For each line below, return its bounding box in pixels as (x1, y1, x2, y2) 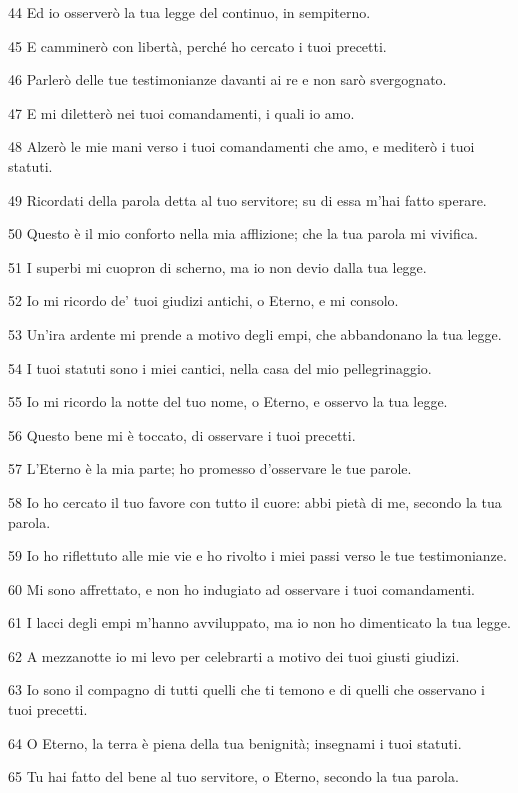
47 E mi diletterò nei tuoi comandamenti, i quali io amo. (8, 102, 355, 123)
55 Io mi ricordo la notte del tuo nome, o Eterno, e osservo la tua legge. (8, 391, 448, 412)
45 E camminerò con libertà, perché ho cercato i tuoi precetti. (8, 35, 387, 56)
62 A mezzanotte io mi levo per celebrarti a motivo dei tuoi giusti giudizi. (8, 645, 460, 666)
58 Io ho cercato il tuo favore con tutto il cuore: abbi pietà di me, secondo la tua (8, 491, 502, 512)
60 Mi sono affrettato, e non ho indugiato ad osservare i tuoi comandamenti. (8, 578, 476, 599)
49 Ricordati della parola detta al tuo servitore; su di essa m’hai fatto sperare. (8, 189, 487, 210)
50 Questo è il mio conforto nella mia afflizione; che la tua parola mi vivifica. (8, 223, 478, 244)
